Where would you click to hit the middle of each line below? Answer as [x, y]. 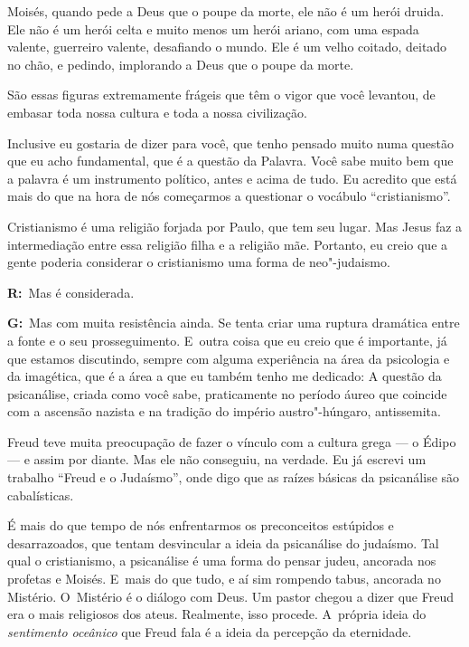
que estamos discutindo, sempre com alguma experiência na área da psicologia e [229, 358]
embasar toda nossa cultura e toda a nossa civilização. [157, 112]
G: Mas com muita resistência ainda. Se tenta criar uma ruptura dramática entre [234, 323]
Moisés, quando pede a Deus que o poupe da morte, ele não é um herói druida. [226, 11]
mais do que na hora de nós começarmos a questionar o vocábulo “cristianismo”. [229, 196]
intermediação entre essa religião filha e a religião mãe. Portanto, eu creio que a [228, 244]
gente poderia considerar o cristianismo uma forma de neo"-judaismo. [199, 262]
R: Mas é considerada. [71, 292]
